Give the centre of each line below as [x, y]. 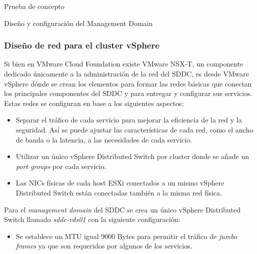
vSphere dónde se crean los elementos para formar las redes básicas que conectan [128, 83]
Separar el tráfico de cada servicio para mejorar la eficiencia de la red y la [129, 120]
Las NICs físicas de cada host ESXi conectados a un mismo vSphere [120, 183]
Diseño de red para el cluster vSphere [82, 45]
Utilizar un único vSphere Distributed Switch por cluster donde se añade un [132, 156]
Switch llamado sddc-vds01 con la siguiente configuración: [92, 219]
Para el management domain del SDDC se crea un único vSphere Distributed [122, 209]
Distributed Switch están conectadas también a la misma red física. [119, 192]
